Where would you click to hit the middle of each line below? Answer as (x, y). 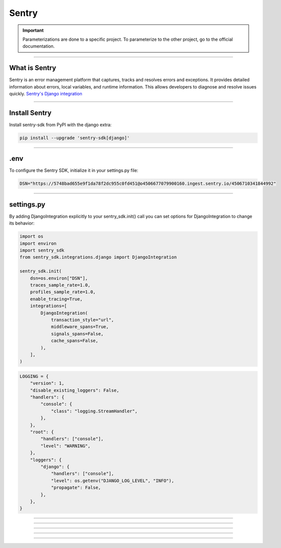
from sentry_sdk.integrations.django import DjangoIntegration (98, 257)
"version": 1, (47, 383)
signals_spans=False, (77, 334)
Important (33, 30)
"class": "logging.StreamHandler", (94, 411)
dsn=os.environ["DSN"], (59, 278)
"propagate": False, (76, 488)
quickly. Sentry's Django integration (46, 94)
